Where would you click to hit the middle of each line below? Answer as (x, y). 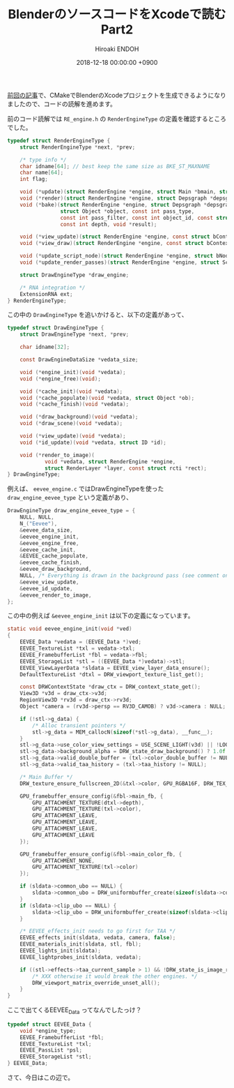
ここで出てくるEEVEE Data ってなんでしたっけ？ (75, 1011)
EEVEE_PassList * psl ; (51, 1050)
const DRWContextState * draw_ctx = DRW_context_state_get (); (110, 687)
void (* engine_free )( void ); (60, 379)
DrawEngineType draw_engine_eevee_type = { (71, 511)
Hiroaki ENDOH (117, 49)
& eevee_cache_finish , (51, 562)
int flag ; (34, 179)
